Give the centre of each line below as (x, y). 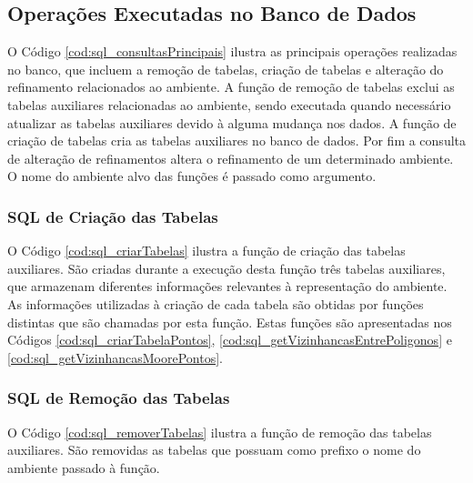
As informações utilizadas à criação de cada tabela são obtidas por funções (216, 303)
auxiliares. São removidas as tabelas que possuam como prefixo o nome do (214, 450)
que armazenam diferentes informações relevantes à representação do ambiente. (227, 286)
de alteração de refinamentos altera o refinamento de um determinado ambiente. (231, 158)
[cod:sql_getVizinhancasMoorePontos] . (115, 357)
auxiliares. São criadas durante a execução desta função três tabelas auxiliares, (226, 268)
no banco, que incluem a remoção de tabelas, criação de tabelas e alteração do (226, 69)
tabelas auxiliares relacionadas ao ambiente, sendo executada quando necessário (229, 104)
